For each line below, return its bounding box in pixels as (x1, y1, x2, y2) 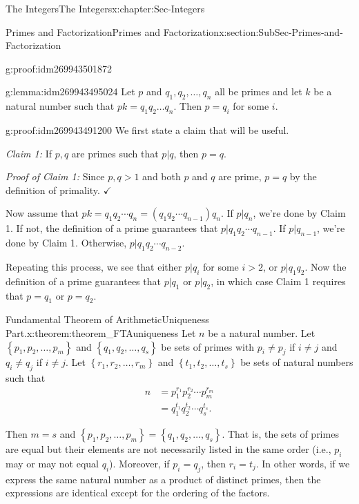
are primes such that (71, 146, 159, 160)
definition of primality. (6, 182, 100, 197)
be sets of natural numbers (240, 355, 353, 369)
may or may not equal (6, 456, 99, 470)
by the (289, 169, 317, 184)
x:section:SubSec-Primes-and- (219, 24, 343, 39)
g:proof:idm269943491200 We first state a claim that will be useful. (6, 122, 289, 137)
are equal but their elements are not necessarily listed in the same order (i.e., (6, 442, 331, 456)
